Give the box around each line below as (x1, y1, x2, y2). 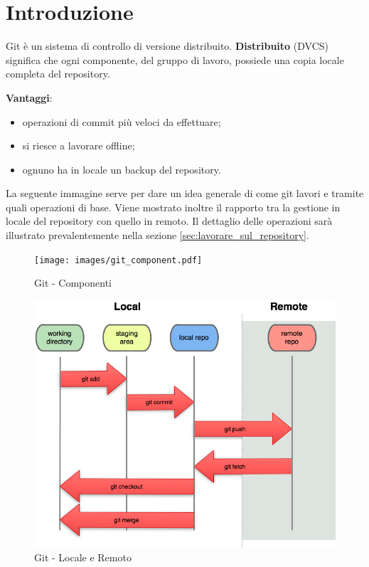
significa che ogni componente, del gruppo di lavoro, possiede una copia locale (6, 52, 344, 67)
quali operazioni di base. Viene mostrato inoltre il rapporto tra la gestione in (6, 199, 341, 214)
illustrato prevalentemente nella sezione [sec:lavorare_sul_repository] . (6, 228, 309, 243)
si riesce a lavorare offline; (22, 138, 135, 153)
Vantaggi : (6, 90, 53, 105)
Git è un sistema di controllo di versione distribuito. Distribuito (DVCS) (6, 38, 328, 53)
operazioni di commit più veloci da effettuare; (22, 114, 221, 129)
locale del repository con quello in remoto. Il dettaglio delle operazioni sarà (6, 213, 333, 228)
